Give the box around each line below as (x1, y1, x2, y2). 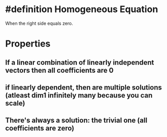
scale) (5, 99, 25, 107)
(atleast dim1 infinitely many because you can (5, 91, 153, 100)
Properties (5, 38, 51, 50)
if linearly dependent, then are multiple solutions (5, 83, 162, 92)
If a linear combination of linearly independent (5, 58, 154, 67)
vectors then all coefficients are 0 (5, 66, 114, 74)
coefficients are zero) (5, 124, 74, 132)
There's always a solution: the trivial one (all (5, 116, 148, 125)
